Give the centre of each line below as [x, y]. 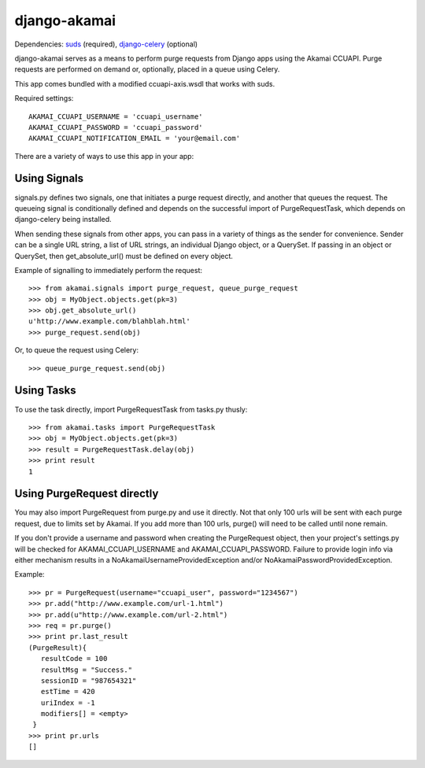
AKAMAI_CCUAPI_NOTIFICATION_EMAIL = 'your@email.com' [134, 138]
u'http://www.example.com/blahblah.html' [109, 321]
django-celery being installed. [63, 220]
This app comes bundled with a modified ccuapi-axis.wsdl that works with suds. [145, 83]
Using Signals [49, 178]
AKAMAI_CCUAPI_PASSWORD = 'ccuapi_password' [116, 127]
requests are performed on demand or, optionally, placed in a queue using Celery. [147, 69]
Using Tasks [45, 391]
